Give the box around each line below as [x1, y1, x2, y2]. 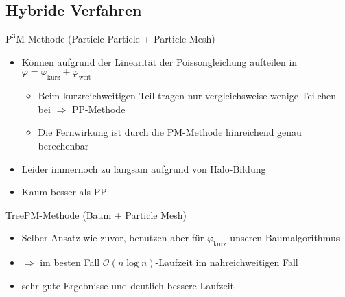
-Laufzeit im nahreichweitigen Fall [155, 255, 298, 270]
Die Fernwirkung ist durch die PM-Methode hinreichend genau [38, 125, 302, 139]
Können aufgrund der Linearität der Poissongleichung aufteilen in [21, 54, 298, 69]
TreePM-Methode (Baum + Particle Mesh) [5, 207, 187, 222]
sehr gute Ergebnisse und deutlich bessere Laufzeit [21, 278, 235, 292]
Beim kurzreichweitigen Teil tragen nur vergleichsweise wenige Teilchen [38, 88, 337, 103]
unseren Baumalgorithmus [230, 230, 340, 245]
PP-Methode [71, 102, 126, 116]
